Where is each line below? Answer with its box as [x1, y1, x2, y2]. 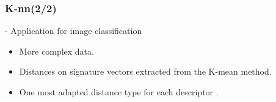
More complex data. [19, 44, 94, 57]
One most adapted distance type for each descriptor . [19, 86, 219, 98]
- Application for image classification [5, 24, 142, 37]
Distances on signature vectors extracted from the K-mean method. [19, 65, 272, 78]
